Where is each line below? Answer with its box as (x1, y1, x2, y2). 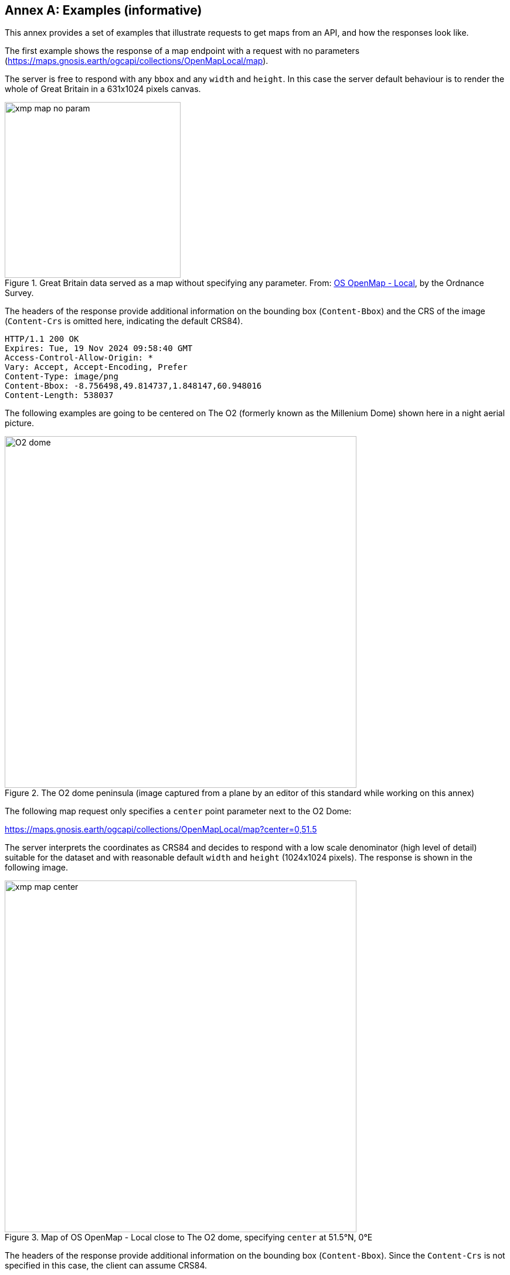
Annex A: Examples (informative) (5, 3, 202, 18)
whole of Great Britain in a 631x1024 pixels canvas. (5, 84, 201, 94)
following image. (5, 862, 69, 873)
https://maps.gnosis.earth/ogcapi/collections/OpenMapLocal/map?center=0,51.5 (5, 824, 317, 835)
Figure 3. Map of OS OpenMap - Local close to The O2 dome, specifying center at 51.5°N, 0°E (5, 1232, 373, 1243)
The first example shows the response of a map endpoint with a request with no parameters (5, 46, 360, 56)
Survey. (5, 288, 34, 298)
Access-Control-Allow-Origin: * (5, 353, 153, 363)
